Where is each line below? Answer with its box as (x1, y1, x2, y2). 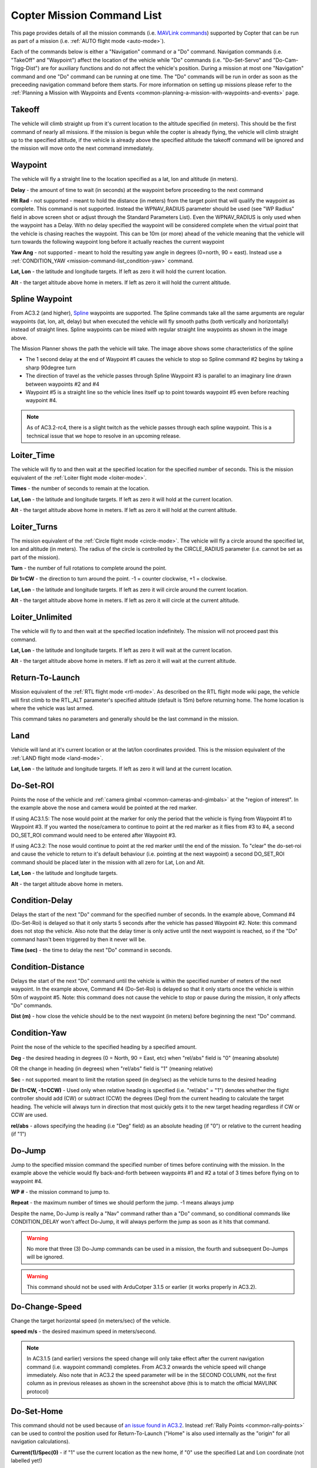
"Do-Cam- (273, 56, 299, 63)
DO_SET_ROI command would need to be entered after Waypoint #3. (11, 831, 177, 839)
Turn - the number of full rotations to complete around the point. (11, 564, 167, 572)
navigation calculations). (11, 1438, 70, 1445)
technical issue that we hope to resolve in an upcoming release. (26, 432, 181, 439)
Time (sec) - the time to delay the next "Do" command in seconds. (11, 947, 173, 954)
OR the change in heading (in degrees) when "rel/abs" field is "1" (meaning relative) (11, 1065, 214, 1072)
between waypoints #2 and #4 (25, 381, 100, 388)
